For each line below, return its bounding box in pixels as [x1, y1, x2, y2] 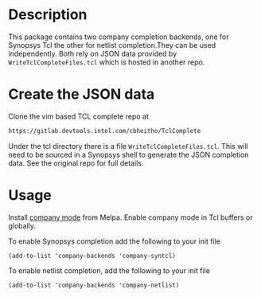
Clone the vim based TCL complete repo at [8, 111, 150, 121]
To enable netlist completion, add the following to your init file [8, 265, 211, 276]
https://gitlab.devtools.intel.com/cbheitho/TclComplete [8, 127, 201, 135]
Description [8, 6, 88, 24]
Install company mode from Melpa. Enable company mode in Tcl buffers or [8, 213, 253, 222]
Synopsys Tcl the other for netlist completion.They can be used [8, 40, 216, 49]
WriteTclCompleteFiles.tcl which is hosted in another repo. [8, 57, 205, 67]
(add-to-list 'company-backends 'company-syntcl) [8, 252, 177, 260]
